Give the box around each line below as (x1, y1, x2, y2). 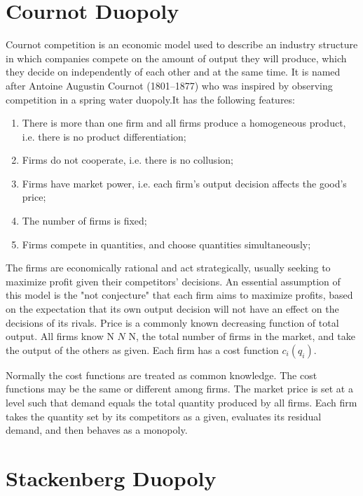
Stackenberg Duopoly (6, 463, 217, 492)
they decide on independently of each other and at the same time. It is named (6, 64, 341, 79)
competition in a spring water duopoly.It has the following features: (6, 92, 295, 106)
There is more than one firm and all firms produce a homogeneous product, (22, 115, 346, 130)
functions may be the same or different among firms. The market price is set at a (6, 381, 353, 396)
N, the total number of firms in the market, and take (128, 329, 355, 343)
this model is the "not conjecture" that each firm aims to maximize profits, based (6, 288, 353, 302)
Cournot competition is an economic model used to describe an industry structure (6, 37, 358, 52)
